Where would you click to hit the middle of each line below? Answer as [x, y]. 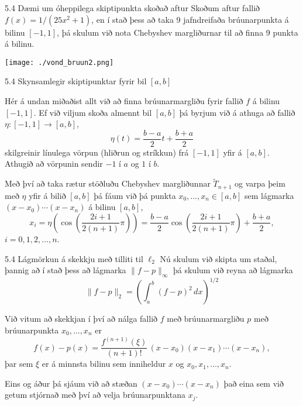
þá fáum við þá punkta [135, 195]
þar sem [19, 364]
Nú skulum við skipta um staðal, [218, 258]
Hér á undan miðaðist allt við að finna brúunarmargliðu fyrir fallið [124, 101]
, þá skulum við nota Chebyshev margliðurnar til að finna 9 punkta [178, 32]
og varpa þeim [260, 183]
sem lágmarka [269, 195]
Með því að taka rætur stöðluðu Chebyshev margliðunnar [108, 183]
